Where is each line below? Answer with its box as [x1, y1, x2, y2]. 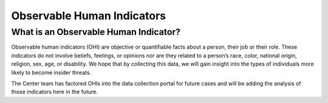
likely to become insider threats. [11, 69, 92, 76]
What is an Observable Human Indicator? [11, 27, 181, 37]
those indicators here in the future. [11, 88, 98, 96]
